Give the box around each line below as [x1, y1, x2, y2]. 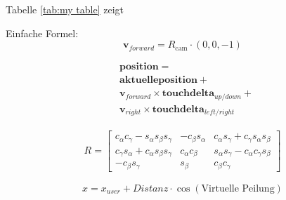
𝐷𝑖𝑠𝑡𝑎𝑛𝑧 [132, 183, 169, 194]
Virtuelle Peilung [201, 183, 275, 194]
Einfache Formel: [6, 25, 79, 40]
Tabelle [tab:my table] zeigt [6, 2, 124, 16]
